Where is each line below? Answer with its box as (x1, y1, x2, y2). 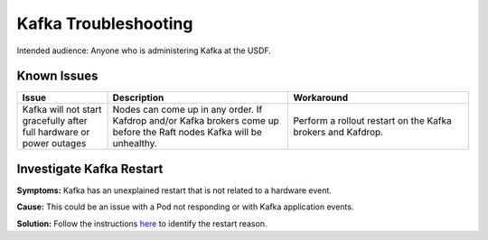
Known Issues (16, 69, 99, 84)
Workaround (293, 91, 349, 104)
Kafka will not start (22, 104, 102, 116)
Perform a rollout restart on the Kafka (293, 115, 452, 127)
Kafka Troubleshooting (16, 14, 193, 33)
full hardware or (22, 126, 90, 139)
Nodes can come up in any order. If (112, 104, 263, 116)
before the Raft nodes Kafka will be (112, 126, 262, 139)
